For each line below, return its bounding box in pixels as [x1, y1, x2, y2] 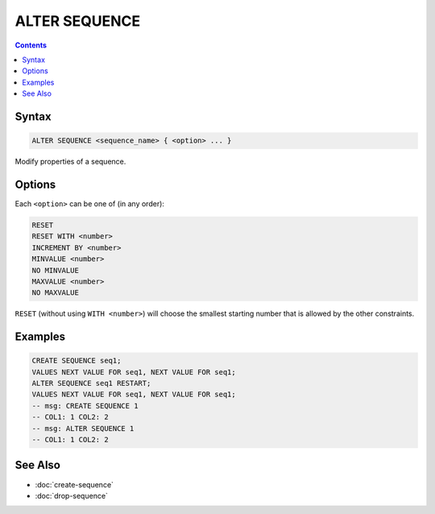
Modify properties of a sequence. [14, 157, 126, 167]
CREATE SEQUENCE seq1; [31, 356, 122, 366]
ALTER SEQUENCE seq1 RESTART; [31, 379, 151, 388]
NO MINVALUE [31, 266, 80, 275]
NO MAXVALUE [31, 288, 80, 297]
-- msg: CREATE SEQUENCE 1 [31, 401, 139, 410]
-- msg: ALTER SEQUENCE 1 [31, 424, 135, 433]
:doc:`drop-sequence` [35, 491, 109, 500]
